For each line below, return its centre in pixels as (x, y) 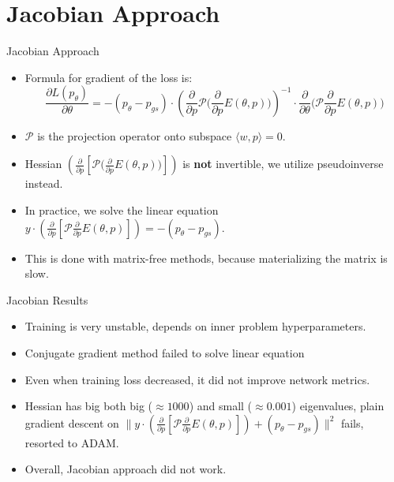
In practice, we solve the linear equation (122, 209)
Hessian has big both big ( (89, 406)
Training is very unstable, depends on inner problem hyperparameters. (195, 326)
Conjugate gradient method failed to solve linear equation (165, 352)
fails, (352, 422)
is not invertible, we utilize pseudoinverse (283, 164)
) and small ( (221, 406)
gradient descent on (72, 422)
